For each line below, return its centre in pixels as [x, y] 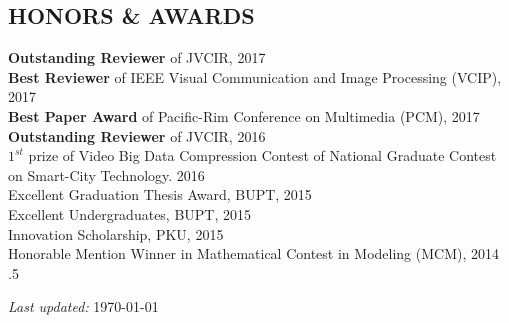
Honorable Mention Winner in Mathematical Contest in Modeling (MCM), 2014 [253, 253]
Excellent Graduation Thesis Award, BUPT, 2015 [160, 194]
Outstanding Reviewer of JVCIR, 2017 [137, 57]
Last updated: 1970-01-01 [83, 306]
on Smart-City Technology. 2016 [106, 174]
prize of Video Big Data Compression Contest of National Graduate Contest [262, 155]
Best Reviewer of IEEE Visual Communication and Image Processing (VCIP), [255, 76]
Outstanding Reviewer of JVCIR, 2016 [137, 135]
